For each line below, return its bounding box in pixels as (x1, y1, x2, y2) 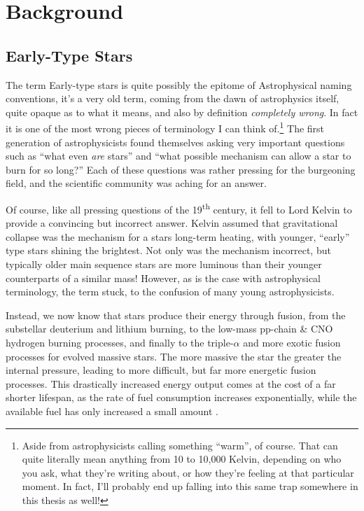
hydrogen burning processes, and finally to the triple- (6, 335, 234, 349)
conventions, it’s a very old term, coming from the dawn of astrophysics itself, (6, 91, 339, 106)
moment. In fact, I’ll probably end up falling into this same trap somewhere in (22, 479, 358, 493)
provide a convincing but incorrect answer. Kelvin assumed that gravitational (6, 216, 338, 230)
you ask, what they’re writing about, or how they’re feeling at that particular (22, 465, 354, 479)
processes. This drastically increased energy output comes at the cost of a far (6, 376, 336, 391)
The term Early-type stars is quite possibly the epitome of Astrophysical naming (6, 77, 352, 92)
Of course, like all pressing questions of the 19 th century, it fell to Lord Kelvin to (6, 199, 352, 216)
